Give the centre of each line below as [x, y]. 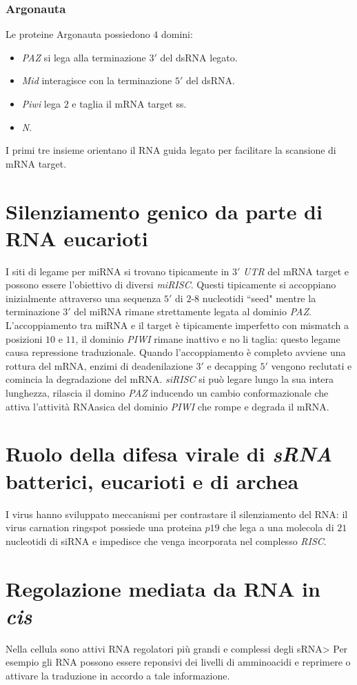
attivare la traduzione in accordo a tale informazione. [118, 675]
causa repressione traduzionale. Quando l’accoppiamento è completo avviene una [176, 352]
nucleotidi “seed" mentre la [259, 298]
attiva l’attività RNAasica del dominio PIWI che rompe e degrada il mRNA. [167, 406]
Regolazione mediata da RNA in [163, 588]
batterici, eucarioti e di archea [152, 480]
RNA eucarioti [77, 238]
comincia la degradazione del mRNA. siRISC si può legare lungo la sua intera [170, 379]
